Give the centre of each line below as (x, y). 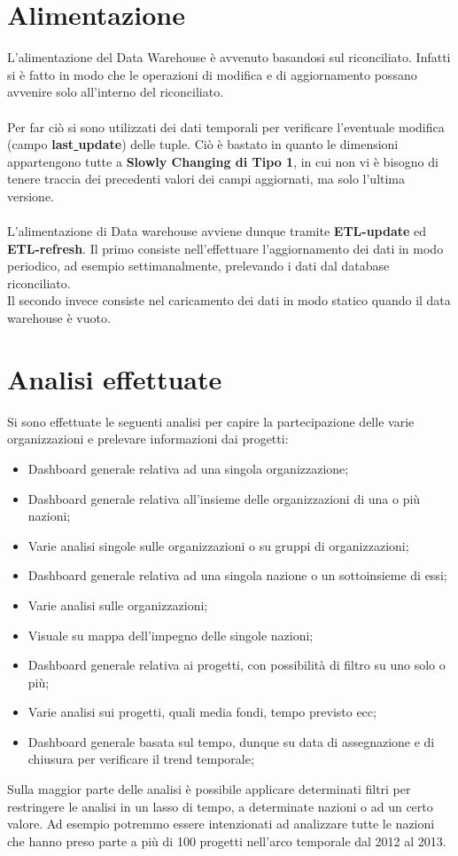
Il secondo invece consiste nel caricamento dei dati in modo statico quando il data (229, 300)
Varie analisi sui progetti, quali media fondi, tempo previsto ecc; (202, 712)
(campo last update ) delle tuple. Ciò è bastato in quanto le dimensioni (203, 144)
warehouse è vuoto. (59, 318)
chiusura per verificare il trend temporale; (141, 759)
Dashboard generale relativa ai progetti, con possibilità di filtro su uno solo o (237, 665)
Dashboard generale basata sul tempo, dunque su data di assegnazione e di (231, 741)
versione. (31, 196)
